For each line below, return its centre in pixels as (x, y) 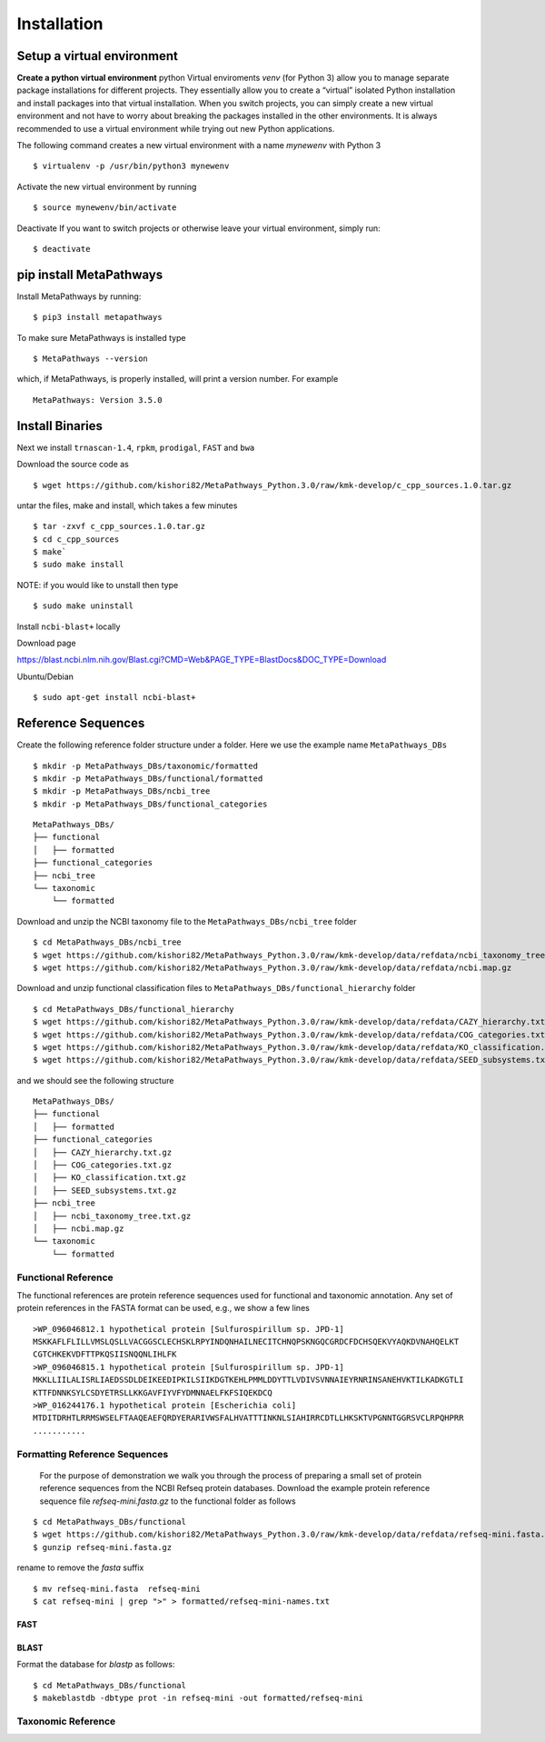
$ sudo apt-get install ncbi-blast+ (114, 697)
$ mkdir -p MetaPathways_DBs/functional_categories (150, 804)
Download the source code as (73, 465)
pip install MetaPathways (90, 274)
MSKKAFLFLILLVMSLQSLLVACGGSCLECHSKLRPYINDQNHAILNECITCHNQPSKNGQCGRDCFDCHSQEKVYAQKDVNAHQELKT (246, 1342)
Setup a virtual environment (98, 56)
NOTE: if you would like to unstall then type (98, 585)
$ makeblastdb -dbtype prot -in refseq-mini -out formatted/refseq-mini (198, 1698)
